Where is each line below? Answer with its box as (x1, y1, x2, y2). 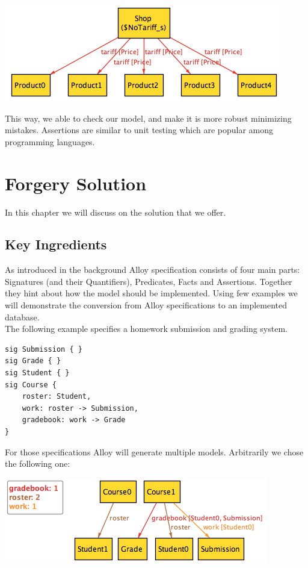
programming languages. (5, 135, 95, 148)
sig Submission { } (5, 345, 82, 354)
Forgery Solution (5, 170, 147, 195)
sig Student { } (5, 369, 70, 378)
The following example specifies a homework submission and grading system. (5, 322, 288, 335)
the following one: (5, 457, 70, 470)
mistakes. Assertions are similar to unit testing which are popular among (5, 123, 273, 136)
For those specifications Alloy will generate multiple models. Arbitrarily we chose (5, 445, 304, 458)
